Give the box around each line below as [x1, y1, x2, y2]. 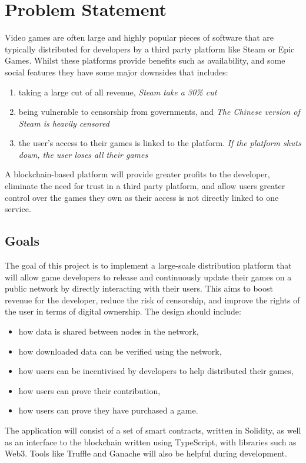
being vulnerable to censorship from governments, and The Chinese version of [18, 105, 300, 118]
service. [5, 203, 31, 215]
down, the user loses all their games [18, 148, 148, 160]
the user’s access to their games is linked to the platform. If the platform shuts [18, 137, 301, 149]
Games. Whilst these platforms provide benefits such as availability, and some [5, 54, 285, 67]
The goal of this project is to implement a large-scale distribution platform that [5, 259, 292, 272]
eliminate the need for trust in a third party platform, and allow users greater [5, 180, 285, 192]
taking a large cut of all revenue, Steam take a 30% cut [18, 85, 217, 98]
